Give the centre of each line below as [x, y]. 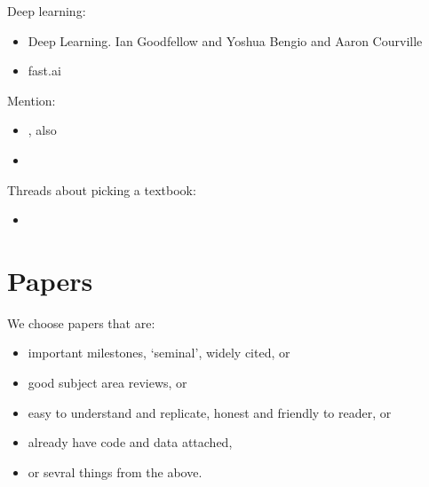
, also [42, 130]
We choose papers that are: [81, 322]
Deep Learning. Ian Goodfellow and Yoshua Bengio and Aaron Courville [225, 40]
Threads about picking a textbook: [102, 189]
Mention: [32, 100]
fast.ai [44, 71]
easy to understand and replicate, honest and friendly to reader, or [210, 412]
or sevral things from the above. [115, 471]
